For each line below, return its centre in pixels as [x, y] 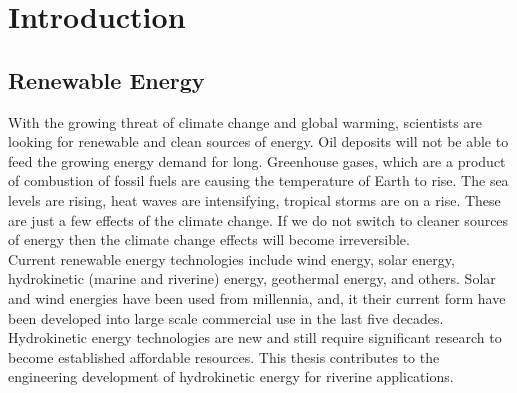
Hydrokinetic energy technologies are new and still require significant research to [255, 337]
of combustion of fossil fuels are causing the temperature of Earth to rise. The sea [258, 180]
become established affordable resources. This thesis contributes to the [224, 356]
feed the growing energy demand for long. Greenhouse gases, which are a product [257, 160]
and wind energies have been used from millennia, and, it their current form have [257, 297]
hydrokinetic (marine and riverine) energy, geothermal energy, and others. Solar [252, 278]
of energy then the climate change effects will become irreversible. [209, 239]
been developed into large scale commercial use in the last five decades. [226, 317]
